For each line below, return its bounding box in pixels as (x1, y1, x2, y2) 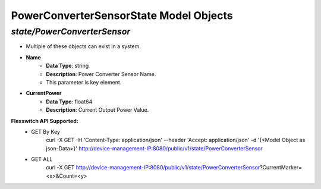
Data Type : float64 (46, 98, 93, 105)
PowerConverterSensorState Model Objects (11, 9, 233, 22)
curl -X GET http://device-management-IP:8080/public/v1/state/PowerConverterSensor (46, 164, 260, 171)
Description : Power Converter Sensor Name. (46, 70, 156, 77)
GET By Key (31, 128, 61, 135)
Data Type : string (46, 62, 89, 70)
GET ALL (31, 156, 53, 163)
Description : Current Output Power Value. (46, 106, 149, 114)
